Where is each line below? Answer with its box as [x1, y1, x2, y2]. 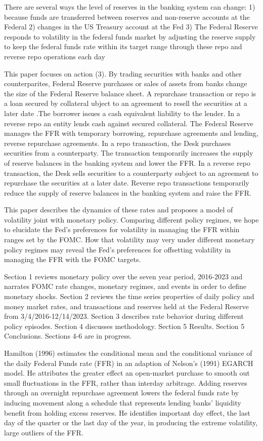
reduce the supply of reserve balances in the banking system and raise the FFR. [4, 187, 251, 198]
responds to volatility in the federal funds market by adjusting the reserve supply [4, 31, 256, 42]
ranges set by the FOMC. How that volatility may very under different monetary [4, 234, 255, 245]
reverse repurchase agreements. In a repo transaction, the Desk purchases [4, 137, 231, 148]
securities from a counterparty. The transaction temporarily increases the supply [4, 148, 253, 158]
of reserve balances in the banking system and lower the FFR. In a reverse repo [4, 157, 250, 168]
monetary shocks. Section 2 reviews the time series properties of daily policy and [4, 291, 254, 302]
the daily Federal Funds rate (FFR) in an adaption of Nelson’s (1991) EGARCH [4, 357, 253, 368]
